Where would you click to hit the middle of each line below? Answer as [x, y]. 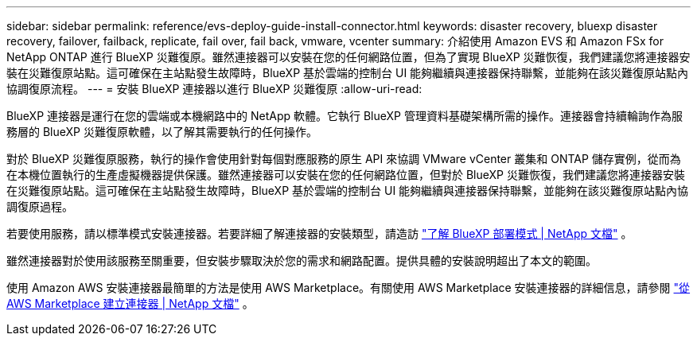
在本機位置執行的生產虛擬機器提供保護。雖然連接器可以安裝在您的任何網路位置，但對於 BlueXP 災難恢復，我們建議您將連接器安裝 [346, 175]
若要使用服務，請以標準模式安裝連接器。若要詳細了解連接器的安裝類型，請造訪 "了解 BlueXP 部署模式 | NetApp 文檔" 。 [319, 233]
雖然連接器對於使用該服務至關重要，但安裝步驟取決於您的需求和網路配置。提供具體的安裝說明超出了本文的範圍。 [302, 260]
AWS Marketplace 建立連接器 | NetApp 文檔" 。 [130, 303]
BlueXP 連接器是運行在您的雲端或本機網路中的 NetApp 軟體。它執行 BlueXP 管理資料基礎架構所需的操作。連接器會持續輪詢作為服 [345, 116]
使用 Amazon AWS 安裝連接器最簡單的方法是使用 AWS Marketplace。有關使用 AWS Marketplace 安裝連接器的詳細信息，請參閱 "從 [348, 288]
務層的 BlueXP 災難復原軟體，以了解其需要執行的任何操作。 [162, 132]
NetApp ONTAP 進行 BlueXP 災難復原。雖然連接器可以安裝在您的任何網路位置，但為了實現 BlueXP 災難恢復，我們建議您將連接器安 [348, 57]
